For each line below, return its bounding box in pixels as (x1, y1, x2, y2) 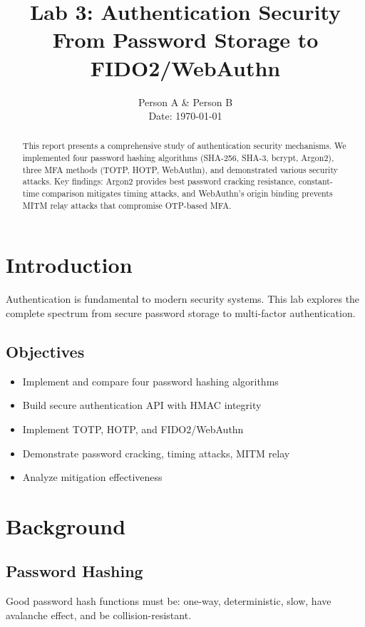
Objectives (6, 340, 85, 362)
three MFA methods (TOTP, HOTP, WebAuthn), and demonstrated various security (22, 163, 338, 175)
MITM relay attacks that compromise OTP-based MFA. (22, 199, 232, 211)
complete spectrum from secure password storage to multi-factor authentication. (6, 305, 356, 320)
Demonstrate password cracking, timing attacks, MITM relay (22, 445, 290, 460)
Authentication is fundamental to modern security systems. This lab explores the (6, 291, 360, 306)
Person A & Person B (138, 94, 233, 109)
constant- (298, 175, 333, 187)
